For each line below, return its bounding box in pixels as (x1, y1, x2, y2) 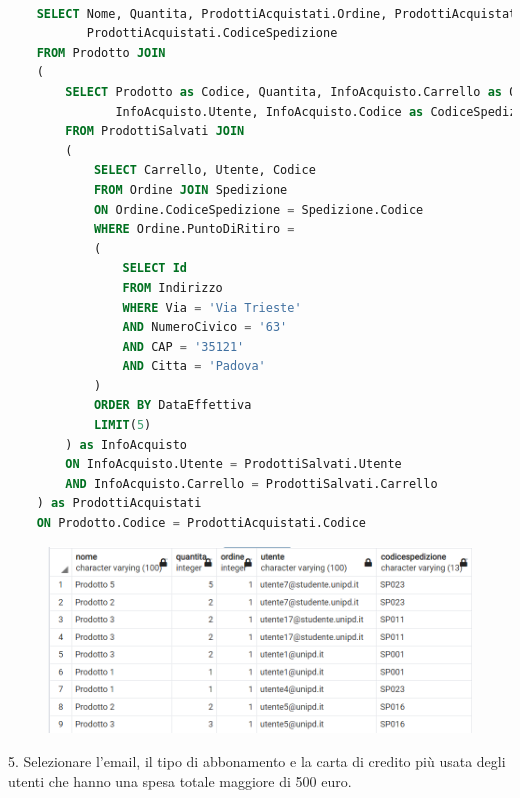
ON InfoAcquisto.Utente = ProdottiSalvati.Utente (65, 457, 402, 472)
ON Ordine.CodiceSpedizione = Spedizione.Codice (93, 202, 424, 217)
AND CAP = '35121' (122, 339, 245, 354)
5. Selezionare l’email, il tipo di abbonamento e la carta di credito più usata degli (8, 751, 506, 771)
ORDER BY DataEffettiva (93, 398, 252, 413)
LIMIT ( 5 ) (93, 418, 152, 433)
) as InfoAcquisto (65, 437, 187, 452)
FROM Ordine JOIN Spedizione (93, 182, 288, 197)
